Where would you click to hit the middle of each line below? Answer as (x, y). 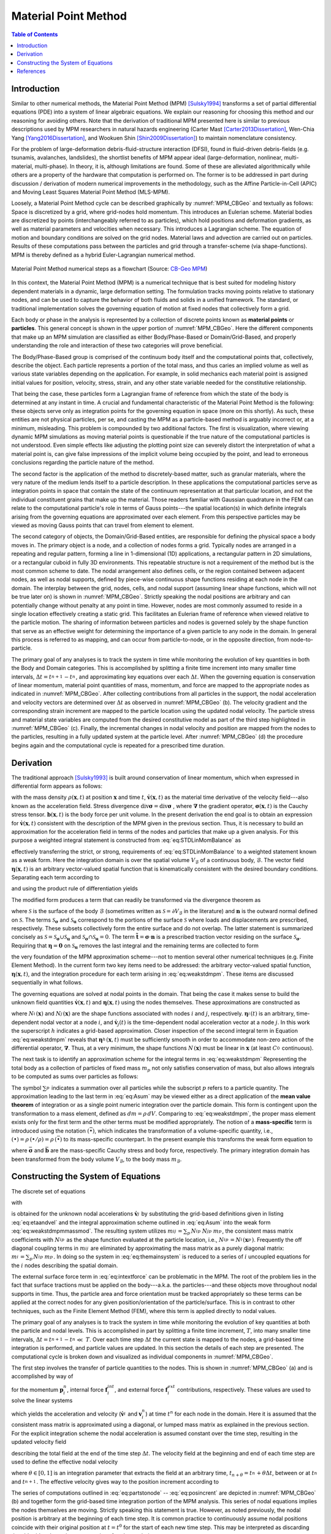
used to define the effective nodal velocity (65, 1462)
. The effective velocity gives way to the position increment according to (127, 1481)
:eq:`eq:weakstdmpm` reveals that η (57, 1039)
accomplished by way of (42, 1376)
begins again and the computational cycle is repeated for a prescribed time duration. (118, 745)
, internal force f (87, 1389)
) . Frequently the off (277, 1239)
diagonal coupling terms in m (48, 1248)
